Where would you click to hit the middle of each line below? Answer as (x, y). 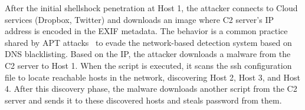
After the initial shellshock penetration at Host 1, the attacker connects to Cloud (151, 8)
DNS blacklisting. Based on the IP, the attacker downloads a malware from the (148, 54)
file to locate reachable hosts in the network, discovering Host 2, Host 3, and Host (153, 77)
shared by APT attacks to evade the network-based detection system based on (148, 42)
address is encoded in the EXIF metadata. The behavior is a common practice (146, 31)
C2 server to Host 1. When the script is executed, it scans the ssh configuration (148, 65)
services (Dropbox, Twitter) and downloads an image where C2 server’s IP (139, 19)
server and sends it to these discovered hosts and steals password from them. (143, 100)
